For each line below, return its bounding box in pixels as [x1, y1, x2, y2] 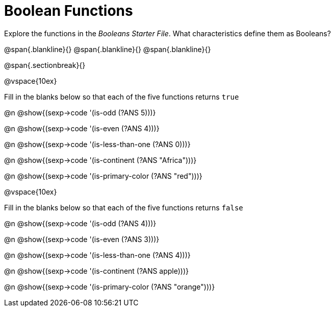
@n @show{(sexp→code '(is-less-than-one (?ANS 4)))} [4, 250, 191, 259]
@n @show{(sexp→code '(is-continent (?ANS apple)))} [4, 266, 189, 275]
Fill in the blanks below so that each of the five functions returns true [4, 92, 239, 101]
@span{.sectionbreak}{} [4, 60, 86, 69]
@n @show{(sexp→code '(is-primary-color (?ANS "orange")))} [4, 282, 215, 291]
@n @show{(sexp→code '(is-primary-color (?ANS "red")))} [4, 171, 202, 180]
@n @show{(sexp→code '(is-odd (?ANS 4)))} [4, 219, 157, 228]
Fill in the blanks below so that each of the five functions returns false [4, 203, 243, 212]
